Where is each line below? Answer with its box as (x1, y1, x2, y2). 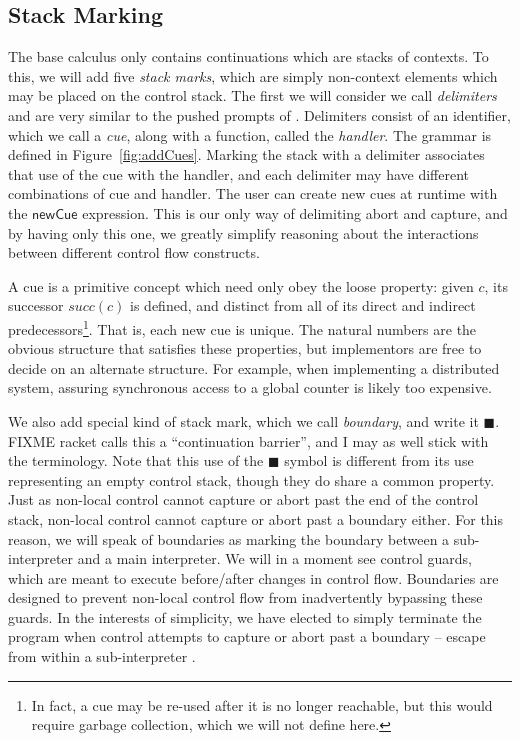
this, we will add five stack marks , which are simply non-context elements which (8, 65, 498, 86)
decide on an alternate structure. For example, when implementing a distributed (8, 357, 500, 378)
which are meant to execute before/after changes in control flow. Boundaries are (8, 567, 499, 588)
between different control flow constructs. (8, 242, 260, 263)
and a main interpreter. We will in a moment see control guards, (77, 548, 473, 569)
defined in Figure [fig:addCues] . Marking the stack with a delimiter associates (8, 144, 485, 165)
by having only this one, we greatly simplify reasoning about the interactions (8, 222, 479, 243)
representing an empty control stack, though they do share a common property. (8, 469, 495, 490)
